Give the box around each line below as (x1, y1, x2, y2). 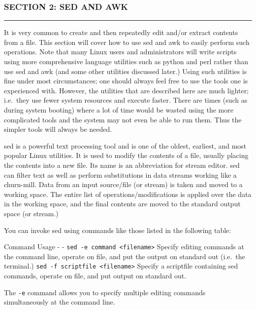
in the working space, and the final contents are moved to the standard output (4, 198, 241, 209)
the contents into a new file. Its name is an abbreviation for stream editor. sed (4, 159, 240, 170)
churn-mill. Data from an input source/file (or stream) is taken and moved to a (4, 179, 243, 190)
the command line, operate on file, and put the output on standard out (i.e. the (4, 251, 245, 261)
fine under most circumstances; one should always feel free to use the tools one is (4, 76, 248, 86)
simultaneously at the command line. (4, 297, 115, 307)
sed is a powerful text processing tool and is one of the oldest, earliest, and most (4, 140, 247, 151)
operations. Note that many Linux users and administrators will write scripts (4, 46, 237, 57)
